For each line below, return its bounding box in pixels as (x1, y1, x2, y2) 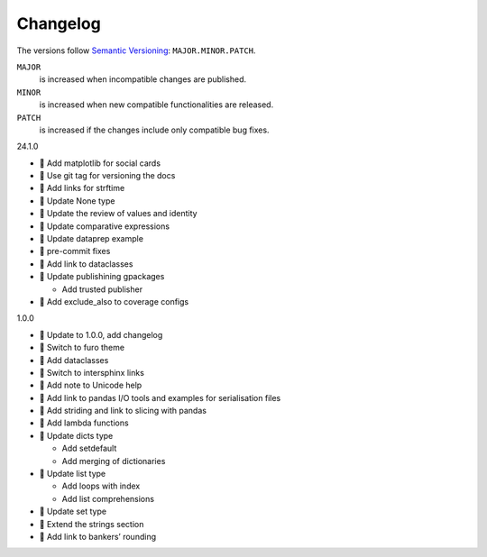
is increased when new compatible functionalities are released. (39, 99, 274, 110)
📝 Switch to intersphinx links (39, 367, 144, 378)
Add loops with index (61, 480, 141, 491)
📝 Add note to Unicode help (39, 379, 142, 391)
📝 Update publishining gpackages (39, 271, 165, 282)
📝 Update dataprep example (39, 233, 144, 244)
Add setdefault (61, 443, 117, 454)
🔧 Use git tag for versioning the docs (39, 170, 176, 181)
